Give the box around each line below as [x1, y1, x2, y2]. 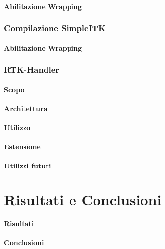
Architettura [4, 103, 47, 113]
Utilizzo [4, 123, 31, 133]
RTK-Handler [4, 63, 60, 76]
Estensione [4, 142, 41, 152]
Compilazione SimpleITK [4, 22, 106, 34]
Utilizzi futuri [4, 161, 51, 171]
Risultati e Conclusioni [4, 189, 162, 209]
